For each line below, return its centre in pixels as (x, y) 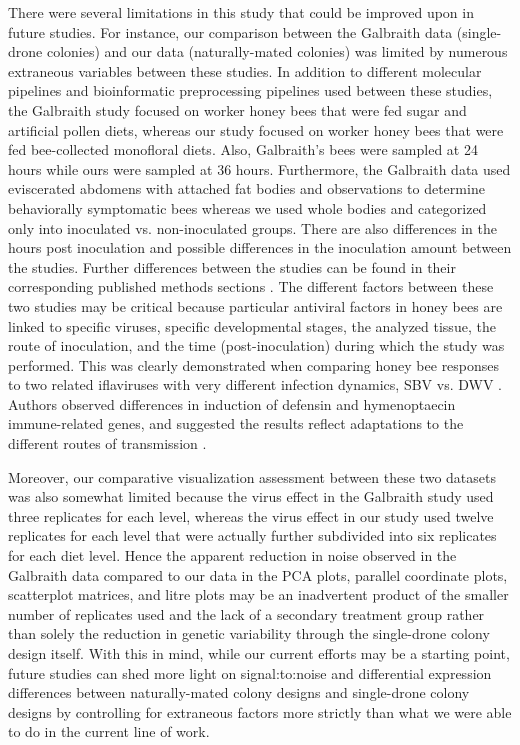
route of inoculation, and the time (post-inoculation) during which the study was (256, 345)
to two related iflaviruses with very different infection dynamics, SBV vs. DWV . (255, 384)
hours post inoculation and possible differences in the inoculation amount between (260, 247)
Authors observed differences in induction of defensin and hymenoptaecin (232, 403)
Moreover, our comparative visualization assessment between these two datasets (252, 476)
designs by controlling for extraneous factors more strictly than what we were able (260, 711)
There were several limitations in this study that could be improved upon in (241, 12)
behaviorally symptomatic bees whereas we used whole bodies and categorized (247, 207)
